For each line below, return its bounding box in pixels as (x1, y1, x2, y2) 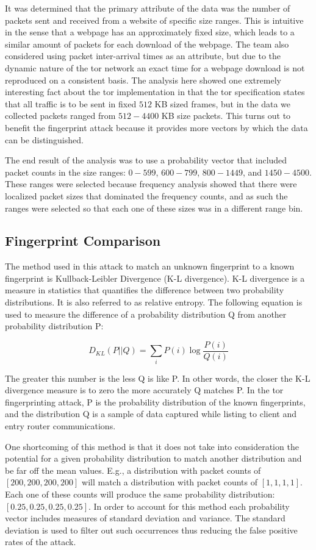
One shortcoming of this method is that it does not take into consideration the (5, 440, 299, 452)
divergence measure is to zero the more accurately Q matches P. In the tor (5, 384, 284, 396)
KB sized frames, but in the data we (154, 97, 290, 110)
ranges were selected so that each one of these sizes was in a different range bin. (5, 201, 303, 214)
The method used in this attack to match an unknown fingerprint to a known (5, 260, 295, 273)
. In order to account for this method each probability (88, 499, 290, 512)
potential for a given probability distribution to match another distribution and (5, 452, 302, 465)
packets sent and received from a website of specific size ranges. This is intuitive (5, 13, 304, 26)
